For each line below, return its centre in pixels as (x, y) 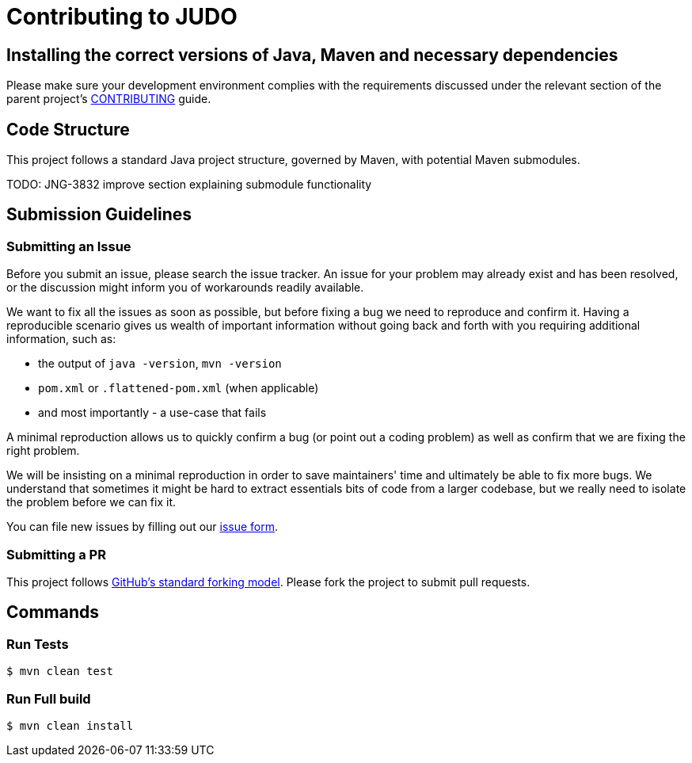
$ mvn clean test (60, 671)
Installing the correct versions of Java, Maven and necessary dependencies (312, 55)
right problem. (43, 451)
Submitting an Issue (69, 246)
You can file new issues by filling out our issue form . (143, 527)
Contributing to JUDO (122, 17)
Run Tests (38, 644)
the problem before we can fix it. (91, 502)
